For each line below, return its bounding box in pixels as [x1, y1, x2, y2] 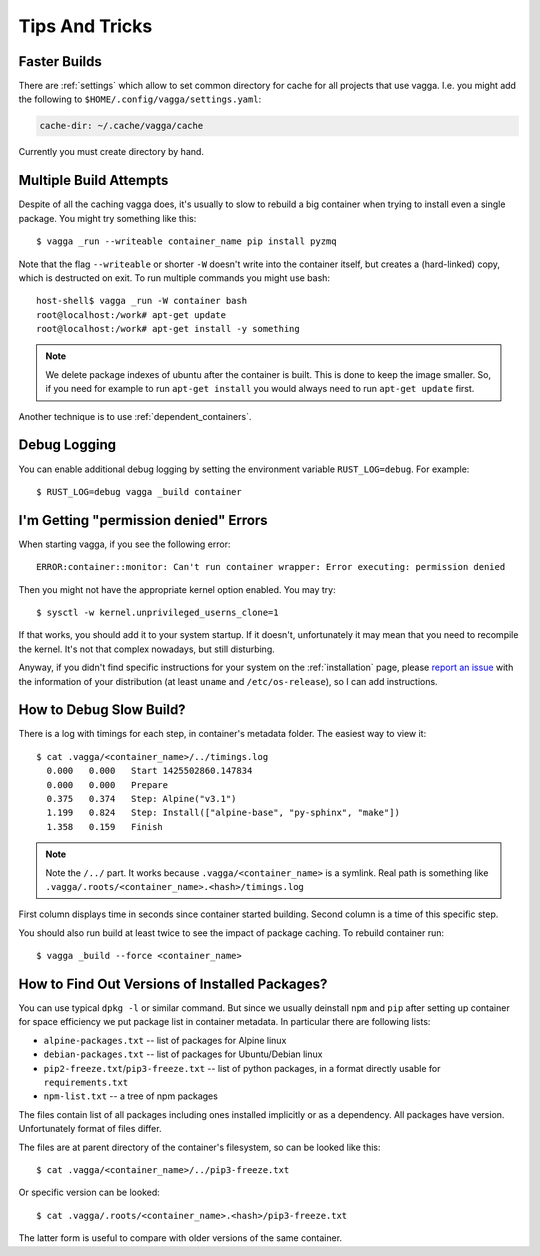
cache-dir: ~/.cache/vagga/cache [39, 120, 204, 132]
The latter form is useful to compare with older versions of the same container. [18, 1232, 343, 1244]
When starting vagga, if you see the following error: [18, 538, 231, 550]
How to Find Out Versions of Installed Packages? [18, 975, 328, 992]
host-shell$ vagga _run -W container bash [36, 295, 248, 307]
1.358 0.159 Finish [46, 821, 164, 832]
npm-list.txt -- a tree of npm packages [43, 1090, 219, 1102]
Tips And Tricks [18, 15, 153, 37]
